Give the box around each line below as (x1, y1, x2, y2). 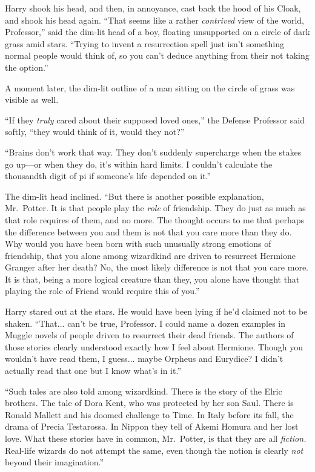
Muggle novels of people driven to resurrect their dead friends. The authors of (5, 329, 294, 341)
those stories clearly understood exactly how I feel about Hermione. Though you (5, 340, 303, 353)
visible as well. (5, 93, 59, 106)
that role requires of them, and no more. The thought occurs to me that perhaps (5, 213, 304, 226)
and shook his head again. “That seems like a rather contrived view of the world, (5, 13, 304, 26)
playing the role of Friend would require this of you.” (5, 284, 200, 297)
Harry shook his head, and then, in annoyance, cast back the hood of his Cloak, (5, 2, 301, 14)
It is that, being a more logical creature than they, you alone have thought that (5, 272, 300, 285)
